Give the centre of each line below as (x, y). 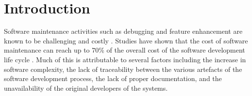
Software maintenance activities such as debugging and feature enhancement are (123, 31)
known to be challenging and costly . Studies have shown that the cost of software (126, 40)
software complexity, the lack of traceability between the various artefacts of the (123, 69)
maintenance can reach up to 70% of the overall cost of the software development (125, 50)
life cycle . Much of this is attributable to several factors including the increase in (125, 59)
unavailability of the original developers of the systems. (86, 88)
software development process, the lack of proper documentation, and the (113, 78)
